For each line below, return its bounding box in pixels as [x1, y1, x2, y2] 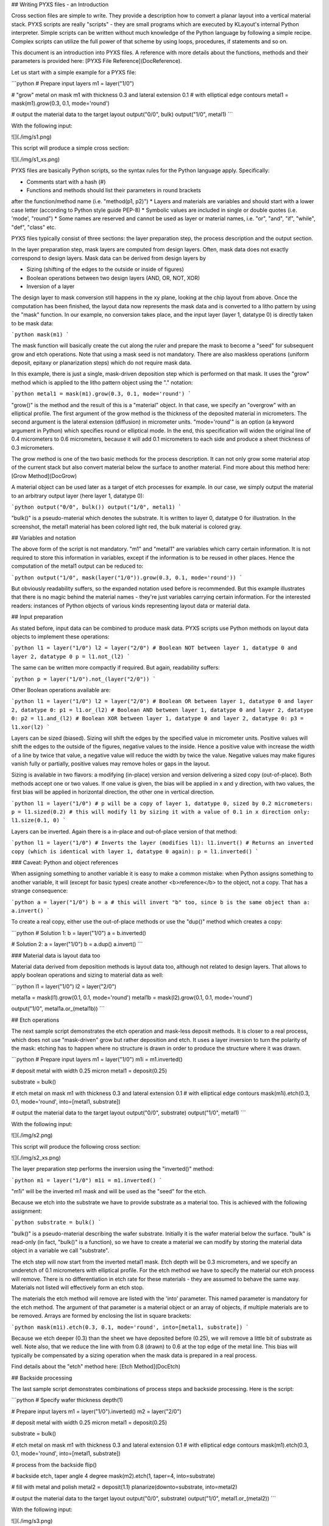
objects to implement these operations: [11, 633, 110, 640]
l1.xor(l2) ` [11, 723, 51, 731]
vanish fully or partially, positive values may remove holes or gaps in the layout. [11, 760, 210, 767]
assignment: [11, 1207, 43, 1215]
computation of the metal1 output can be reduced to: [11, 562, 144, 570]
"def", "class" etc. [11, 223, 57, 231]
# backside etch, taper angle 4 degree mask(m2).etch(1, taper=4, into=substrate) [11, 1472, 216, 1480]
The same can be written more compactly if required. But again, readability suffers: [11, 664, 220, 671]
